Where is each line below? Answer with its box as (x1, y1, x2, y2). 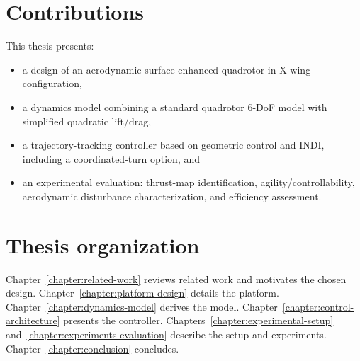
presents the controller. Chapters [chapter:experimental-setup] (63, 313, 334, 328)
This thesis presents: (6, 38, 94, 53)
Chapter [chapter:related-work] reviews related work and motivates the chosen (6, 271, 347, 286)
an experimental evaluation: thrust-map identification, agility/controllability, (22, 175, 355, 190)
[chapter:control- (282, 299, 354, 314)
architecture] (6, 313, 60, 328)
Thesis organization (6, 230, 200, 259)
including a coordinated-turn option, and (22, 151, 201, 166)
